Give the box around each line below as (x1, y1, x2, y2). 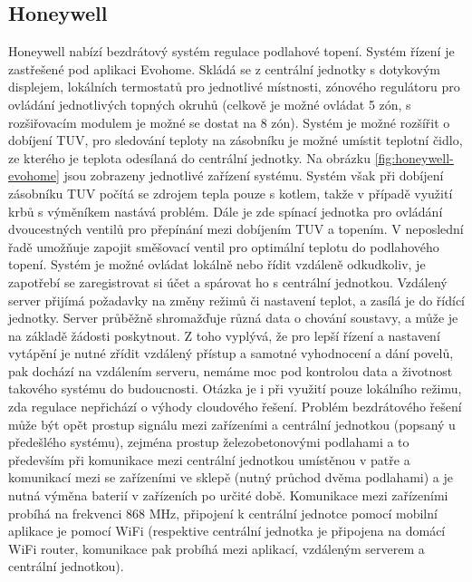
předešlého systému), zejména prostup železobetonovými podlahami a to (8, 432, 409, 451)
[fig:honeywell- (374, 148, 454, 167)
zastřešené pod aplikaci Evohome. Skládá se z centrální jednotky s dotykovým (8, 59, 440, 78)
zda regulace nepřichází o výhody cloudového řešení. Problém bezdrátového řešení (8, 397, 462, 416)
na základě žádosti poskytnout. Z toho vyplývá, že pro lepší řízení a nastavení (8, 325, 440, 344)
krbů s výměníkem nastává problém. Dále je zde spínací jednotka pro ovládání (8, 201, 443, 220)
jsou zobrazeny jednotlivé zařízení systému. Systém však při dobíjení (63, 166, 444, 185)
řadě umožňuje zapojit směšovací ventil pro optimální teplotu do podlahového (8, 237, 439, 256)
